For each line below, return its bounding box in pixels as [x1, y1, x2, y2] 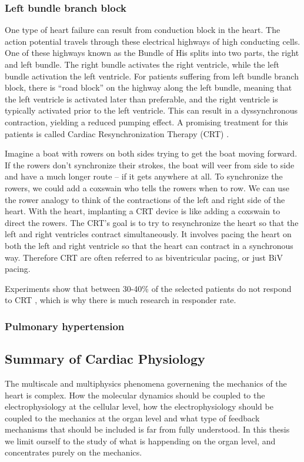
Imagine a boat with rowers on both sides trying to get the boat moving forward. [5, 147, 298, 159]
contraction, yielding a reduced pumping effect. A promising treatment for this [5, 115, 288, 128]
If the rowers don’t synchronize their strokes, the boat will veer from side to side [5, 158, 295, 171]
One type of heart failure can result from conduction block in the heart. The [5, 24, 280, 36]
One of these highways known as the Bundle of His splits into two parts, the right [5, 46, 299, 59]
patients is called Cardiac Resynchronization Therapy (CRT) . [5, 127, 229, 139]
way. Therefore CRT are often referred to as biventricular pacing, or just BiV [5, 251, 283, 263]
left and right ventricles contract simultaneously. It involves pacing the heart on [5, 228, 292, 240]
